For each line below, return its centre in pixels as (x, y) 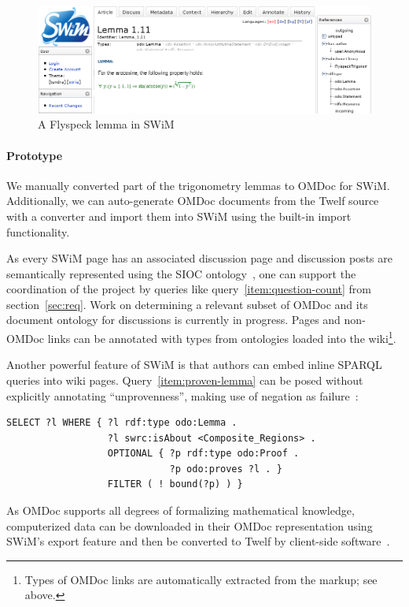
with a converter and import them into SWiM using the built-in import (179, 216)
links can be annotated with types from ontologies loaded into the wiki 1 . (222, 337)
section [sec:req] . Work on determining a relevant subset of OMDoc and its (187, 304)
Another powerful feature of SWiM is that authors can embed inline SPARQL (194, 365)
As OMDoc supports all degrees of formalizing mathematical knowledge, (181, 510)
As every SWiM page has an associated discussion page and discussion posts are (199, 258)
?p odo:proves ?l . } (226, 469)
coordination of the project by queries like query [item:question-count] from (189, 289)
